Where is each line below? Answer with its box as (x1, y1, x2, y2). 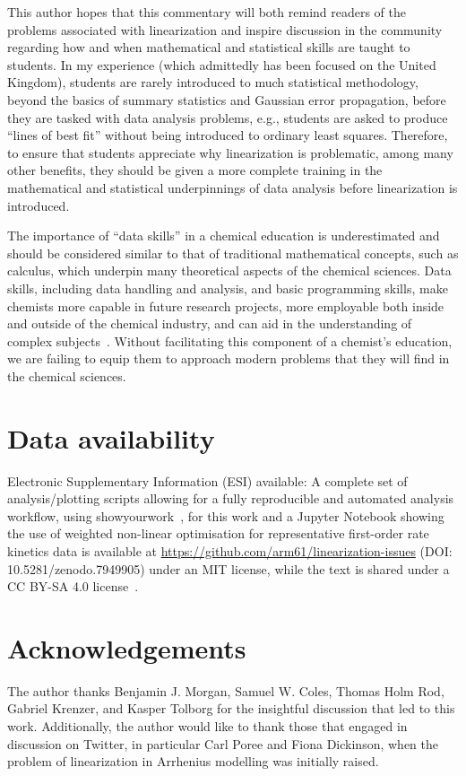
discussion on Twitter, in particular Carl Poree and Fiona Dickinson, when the (7, 734, 439, 753)
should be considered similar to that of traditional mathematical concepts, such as (7, 243, 459, 262)
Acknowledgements (7, 629, 246, 666)
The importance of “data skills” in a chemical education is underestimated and (7, 226, 440, 245)
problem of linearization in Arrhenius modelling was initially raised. (7, 752, 379, 771)
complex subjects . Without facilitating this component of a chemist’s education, (7, 331, 453, 350)
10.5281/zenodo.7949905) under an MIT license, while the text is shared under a (7, 559, 450, 578)
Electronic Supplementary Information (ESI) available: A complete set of (7, 471, 408, 490)
